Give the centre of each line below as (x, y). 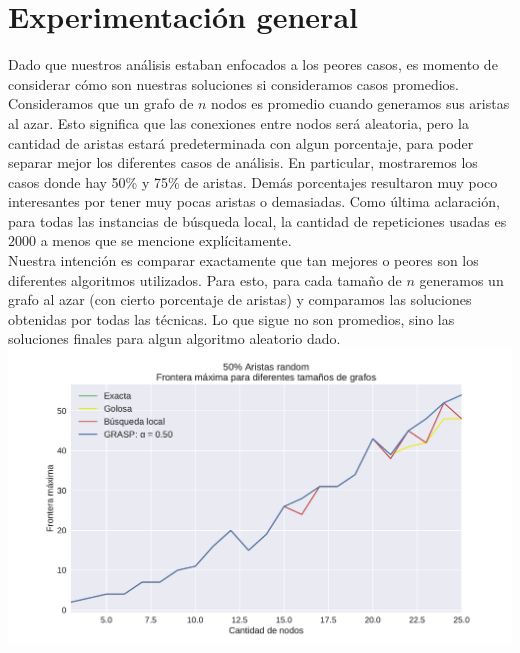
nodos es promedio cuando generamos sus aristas (360, 103)
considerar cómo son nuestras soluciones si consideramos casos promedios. (233, 83)
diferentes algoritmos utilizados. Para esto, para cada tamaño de (205, 279)
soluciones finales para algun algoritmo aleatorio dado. (174, 338)
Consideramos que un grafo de (101, 103)
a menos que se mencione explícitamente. (166, 240)
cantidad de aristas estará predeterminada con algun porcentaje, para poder (241, 142)
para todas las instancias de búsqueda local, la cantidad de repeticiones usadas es (257, 220)
